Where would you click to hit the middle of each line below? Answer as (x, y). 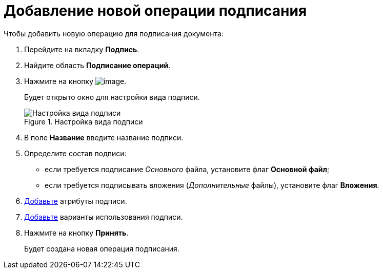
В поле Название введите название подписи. (104, 137)
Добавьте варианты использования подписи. (104, 217)
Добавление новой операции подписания (155, 11)
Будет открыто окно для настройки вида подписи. (112, 97)
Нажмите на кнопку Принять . (76, 233)
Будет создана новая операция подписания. (102, 248)
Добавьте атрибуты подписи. (76, 201)
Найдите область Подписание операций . (97, 65)
